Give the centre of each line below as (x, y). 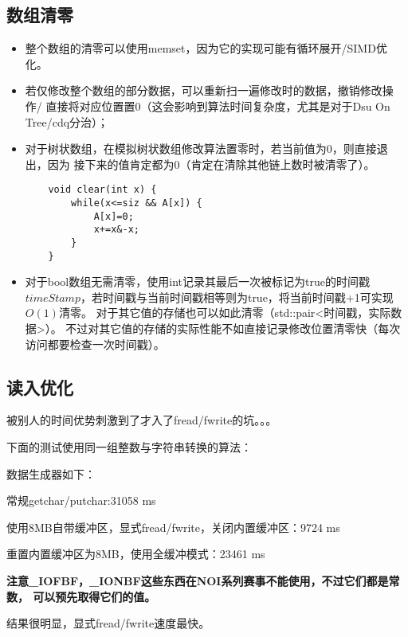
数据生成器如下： (51, 473)
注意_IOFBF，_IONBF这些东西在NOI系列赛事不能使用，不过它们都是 (198, 581)
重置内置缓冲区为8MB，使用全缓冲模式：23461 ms (136, 554)
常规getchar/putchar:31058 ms (81, 500)
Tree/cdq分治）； (67, 121)
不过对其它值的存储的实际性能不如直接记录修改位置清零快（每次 (233, 328)
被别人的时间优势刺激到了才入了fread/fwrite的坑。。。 (142, 420)
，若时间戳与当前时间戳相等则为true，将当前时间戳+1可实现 (237, 297)
